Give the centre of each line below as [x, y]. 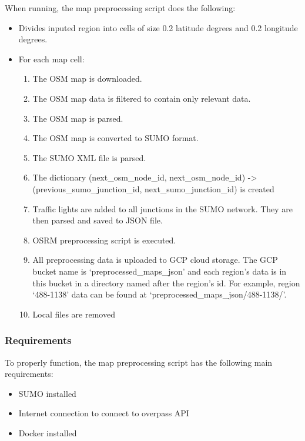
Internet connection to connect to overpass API [104, 413]
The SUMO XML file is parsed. [89, 157]
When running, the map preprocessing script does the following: [120, 8]
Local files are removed [74, 314]
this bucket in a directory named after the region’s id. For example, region [166, 283]
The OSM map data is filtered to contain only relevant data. [142, 98]
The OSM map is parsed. [78, 118]
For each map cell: [51, 59]
